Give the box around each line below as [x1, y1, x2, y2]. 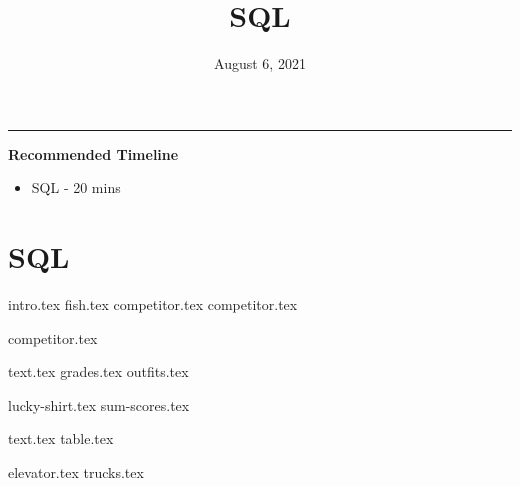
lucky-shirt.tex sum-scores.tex [8, 394, 190, 415]
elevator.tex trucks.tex [8, 462, 144, 482]
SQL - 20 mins [31, 177, 121, 198]
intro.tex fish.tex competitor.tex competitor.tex [8, 294, 298, 315]
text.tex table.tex [8, 428, 114, 449]
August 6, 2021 [214, 53, 306, 74]
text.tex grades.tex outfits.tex [8, 361, 189, 382]
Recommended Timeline [8, 143, 179, 164]
